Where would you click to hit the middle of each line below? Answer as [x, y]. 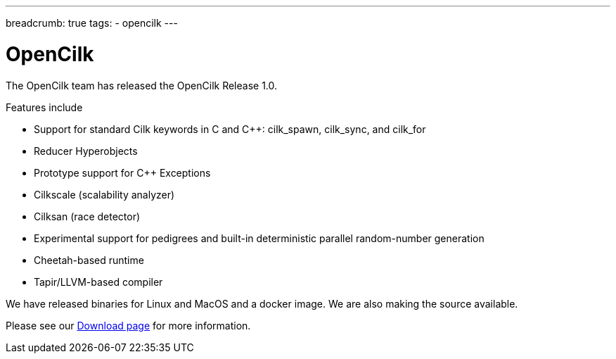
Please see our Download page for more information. [128, 325]
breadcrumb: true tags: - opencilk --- [92, 23]
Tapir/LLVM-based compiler [98, 282]
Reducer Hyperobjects [86, 151]
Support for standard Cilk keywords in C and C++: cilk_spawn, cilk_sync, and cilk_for [230, 129]
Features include [44, 107]
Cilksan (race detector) [87, 216]
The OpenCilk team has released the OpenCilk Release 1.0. [142, 85]
